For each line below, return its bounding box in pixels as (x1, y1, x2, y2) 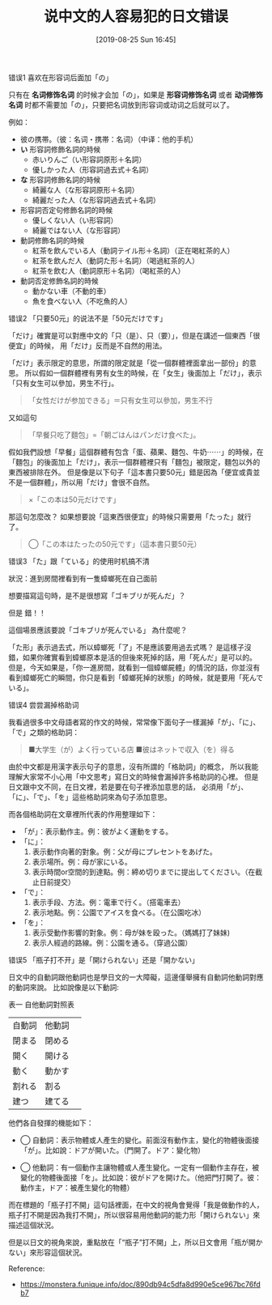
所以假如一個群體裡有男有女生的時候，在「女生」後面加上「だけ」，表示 (23, 368, 262, 377)
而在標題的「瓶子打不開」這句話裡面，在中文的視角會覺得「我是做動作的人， (8, 1200, 264, 1209)
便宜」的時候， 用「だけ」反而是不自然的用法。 (8, 341, 167, 351)
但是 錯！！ (8, 608, 46, 618)
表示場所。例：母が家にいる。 (32, 857, 132, 866)
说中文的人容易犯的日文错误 (43, 7, 228, 26)
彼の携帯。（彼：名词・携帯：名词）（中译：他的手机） (19, 134, 198, 144)
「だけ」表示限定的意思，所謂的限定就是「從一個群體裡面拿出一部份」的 (8, 358, 249, 368)
